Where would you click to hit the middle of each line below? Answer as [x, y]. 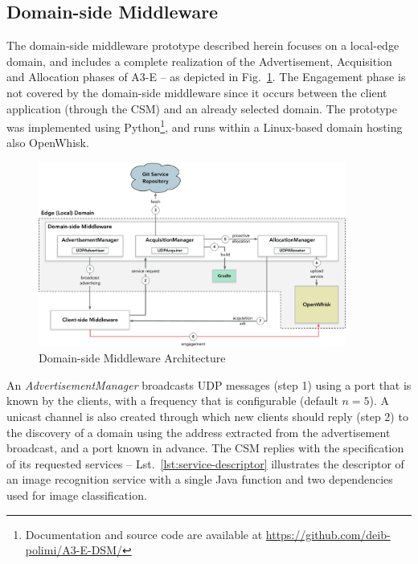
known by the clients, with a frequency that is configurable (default [172, 401]
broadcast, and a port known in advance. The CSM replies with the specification [205, 448]
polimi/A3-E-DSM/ [74, 550]
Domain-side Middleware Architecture [132, 358]
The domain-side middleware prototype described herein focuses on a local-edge [203, 45]
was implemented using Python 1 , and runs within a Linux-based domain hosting [205, 126]
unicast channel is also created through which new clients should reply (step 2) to [207, 416]
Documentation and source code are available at [144, 534]
